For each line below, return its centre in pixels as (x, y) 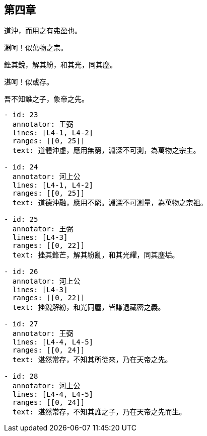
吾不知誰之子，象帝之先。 (46, 99)
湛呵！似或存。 (29, 82)
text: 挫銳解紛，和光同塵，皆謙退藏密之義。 (89, 308)
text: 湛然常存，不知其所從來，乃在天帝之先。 (92, 360)
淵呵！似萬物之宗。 (36, 48)
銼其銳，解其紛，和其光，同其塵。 (60, 65)
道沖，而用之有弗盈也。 (43, 31)
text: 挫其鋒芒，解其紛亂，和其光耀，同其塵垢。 (96, 255)
